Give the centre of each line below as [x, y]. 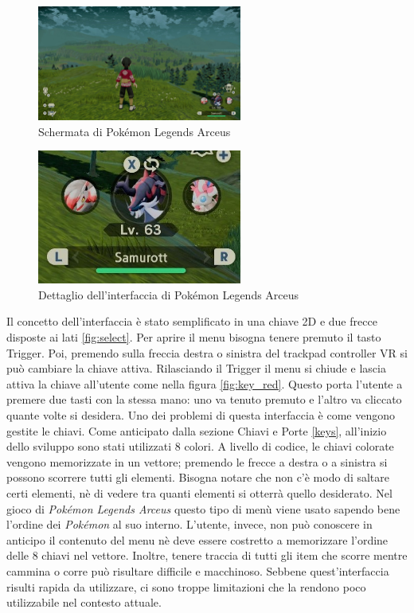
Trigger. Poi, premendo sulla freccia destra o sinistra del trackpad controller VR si [207, 352]
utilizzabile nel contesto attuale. [84, 602]
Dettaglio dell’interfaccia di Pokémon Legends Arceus [169, 294]
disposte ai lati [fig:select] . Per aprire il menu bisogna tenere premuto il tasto [194, 337]
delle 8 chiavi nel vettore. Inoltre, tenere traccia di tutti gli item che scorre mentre [207, 555]
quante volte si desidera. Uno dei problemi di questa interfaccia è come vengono [201, 415]
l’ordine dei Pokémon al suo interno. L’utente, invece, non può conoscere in [189, 524]
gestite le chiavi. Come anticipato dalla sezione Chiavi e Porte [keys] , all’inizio [197, 430]
